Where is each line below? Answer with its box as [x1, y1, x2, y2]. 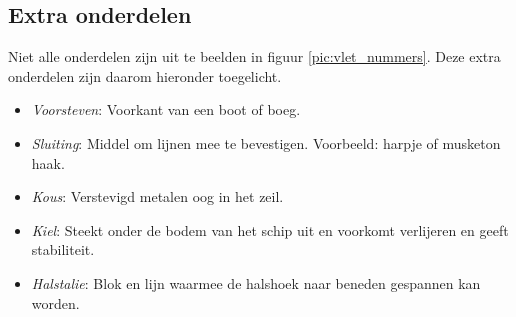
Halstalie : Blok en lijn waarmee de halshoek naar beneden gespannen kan [31, 272, 481, 293]
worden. [31, 292, 80, 313]
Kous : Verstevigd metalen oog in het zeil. [31, 186, 284, 207]
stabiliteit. [31, 239, 95, 260]
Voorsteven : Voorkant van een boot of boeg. [31, 99, 301, 120]
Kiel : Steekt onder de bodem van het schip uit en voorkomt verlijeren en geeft [31, 219, 509, 240]
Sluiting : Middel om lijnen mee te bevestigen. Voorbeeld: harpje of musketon [31, 132, 501, 153]
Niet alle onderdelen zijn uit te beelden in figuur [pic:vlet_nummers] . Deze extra [8, 46, 501, 67]
